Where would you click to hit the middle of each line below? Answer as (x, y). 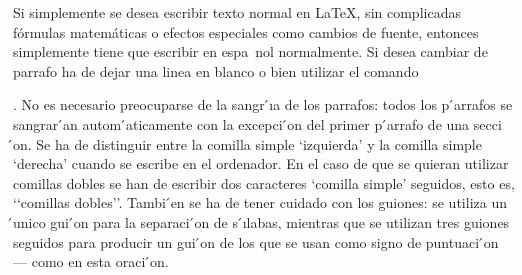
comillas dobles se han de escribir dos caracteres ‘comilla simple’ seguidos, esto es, (264, 182)
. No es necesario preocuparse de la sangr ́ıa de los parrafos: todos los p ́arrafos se (263, 104)
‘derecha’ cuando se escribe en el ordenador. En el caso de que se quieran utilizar (261, 163)
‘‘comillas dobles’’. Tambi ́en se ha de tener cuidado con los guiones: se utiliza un (260, 202)
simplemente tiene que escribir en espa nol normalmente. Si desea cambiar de (250, 51)
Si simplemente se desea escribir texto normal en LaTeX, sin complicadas (237, 12)
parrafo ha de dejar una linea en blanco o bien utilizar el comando (216, 70)
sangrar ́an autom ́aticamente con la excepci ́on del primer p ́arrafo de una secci (257, 123)
